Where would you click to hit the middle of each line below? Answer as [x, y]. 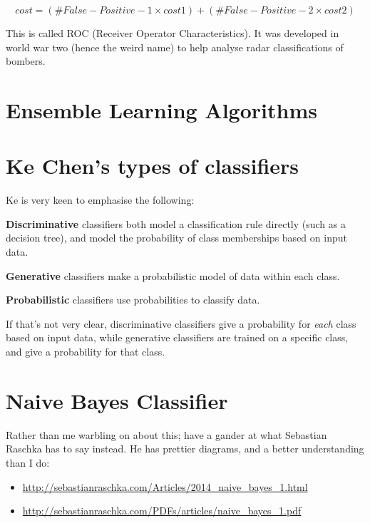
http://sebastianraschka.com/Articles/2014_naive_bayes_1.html [165, 486]
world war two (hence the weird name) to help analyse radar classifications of [175, 47]
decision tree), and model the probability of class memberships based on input [176, 238]
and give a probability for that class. [86, 352]
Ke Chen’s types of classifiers [153, 166]
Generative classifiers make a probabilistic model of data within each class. [173, 275]
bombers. [26, 61]
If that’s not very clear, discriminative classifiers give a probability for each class [181, 323]
